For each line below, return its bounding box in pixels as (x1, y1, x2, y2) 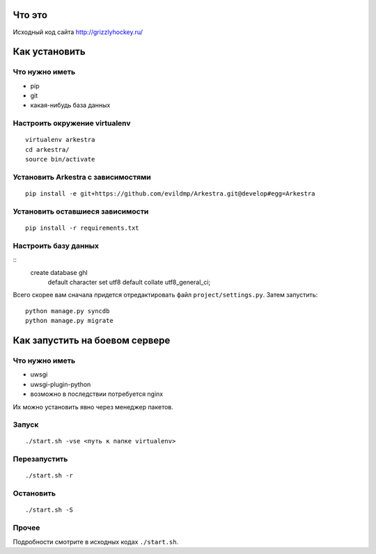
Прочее (13, 523, 40, 532)
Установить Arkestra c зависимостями (13, 172, 151, 182)
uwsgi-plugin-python (30, 380, 91, 388)
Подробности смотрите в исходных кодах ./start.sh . (13, 537, 179, 546)
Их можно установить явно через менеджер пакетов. (13, 402, 174, 411)
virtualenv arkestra (25, 136, 95, 144)
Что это (13, 9, 48, 21)
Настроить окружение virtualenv (13, 118, 132, 128)
